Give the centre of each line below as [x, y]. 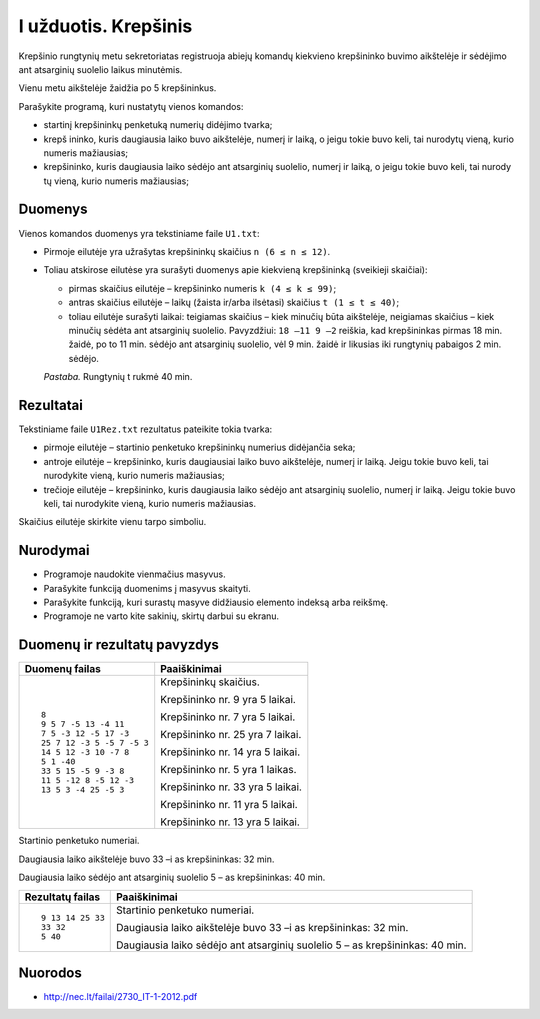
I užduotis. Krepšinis [105, 26]
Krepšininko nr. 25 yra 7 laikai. [231, 735]
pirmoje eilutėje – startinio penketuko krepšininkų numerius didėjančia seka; [199, 447]
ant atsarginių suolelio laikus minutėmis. [100, 69]
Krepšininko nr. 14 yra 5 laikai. [230, 752]
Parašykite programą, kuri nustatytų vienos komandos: [131, 106]
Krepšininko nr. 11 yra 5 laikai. [229, 805]
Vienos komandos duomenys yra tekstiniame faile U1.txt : [139, 233]
